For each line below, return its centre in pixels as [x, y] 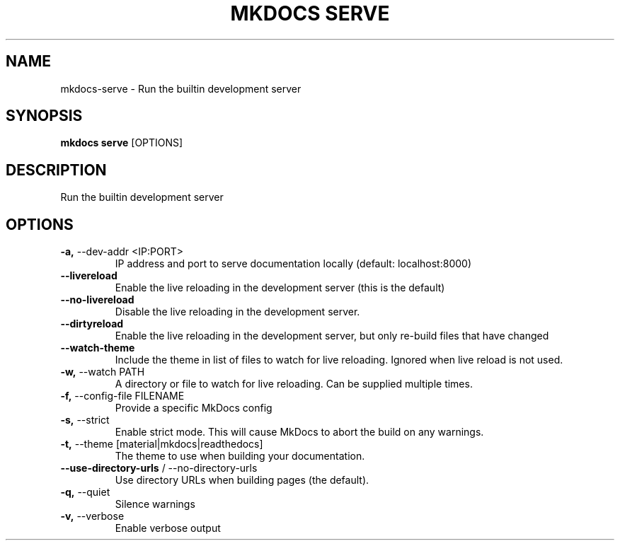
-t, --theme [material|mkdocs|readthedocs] [162, 444]
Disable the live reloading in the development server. [237, 312]
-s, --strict [85, 420]
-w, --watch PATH [103, 372]
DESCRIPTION [56, 170]
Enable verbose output [168, 528]
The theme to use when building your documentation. [240, 456]
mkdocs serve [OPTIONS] [122, 143]
